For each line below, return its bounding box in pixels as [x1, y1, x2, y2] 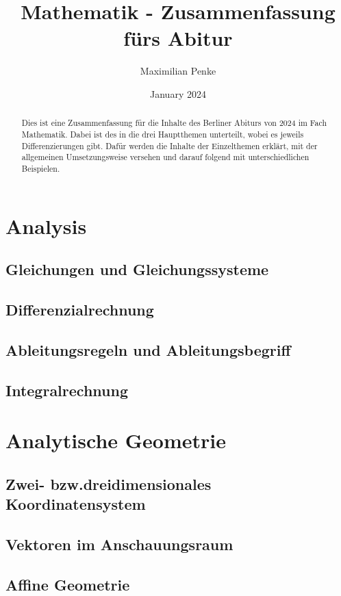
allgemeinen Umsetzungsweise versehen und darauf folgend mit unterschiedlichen [21, 151, 310, 163]
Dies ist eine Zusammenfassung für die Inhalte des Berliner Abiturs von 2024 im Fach [21, 117, 327, 129]
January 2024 [150, 86, 206, 101]
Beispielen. [21, 162, 60, 174]
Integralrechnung [5, 379, 128, 400]
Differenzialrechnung [5, 298, 154, 320]
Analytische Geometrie [5, 426, 226, 454]
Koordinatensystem [5, 493, 146, 515]
